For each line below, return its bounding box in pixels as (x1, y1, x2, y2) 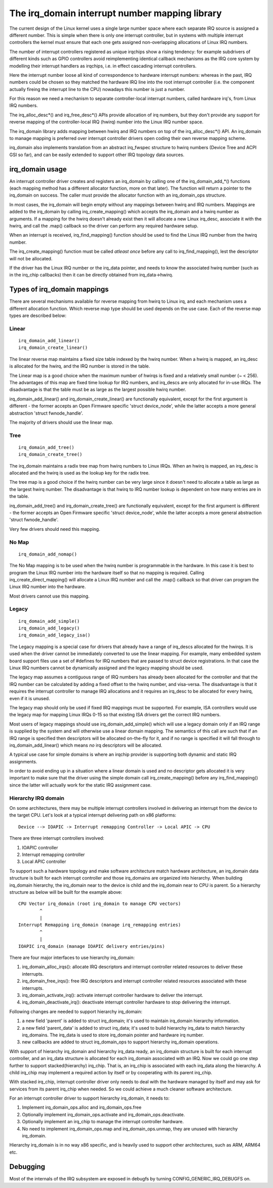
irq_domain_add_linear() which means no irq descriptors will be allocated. (9, 742, 163, 748)
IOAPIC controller (22, 844, 58, 850)
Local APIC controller (22, 858, 67, 864)
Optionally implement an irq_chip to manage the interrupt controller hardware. (22, 1119, 184, 1125)
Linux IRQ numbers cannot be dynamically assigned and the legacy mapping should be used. (9, 665, 204, 671)
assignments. (9, 758, 37, 764)
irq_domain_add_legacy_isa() (18, 632, 90, 638)
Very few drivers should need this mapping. (9, 526, 101, 532)
